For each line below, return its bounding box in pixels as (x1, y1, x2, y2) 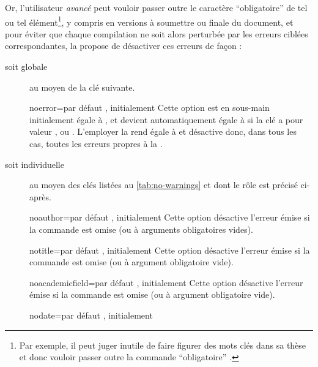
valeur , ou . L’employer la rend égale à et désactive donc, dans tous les (29, 125, 297, 138)
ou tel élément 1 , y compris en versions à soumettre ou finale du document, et (5, 13, 294, 28)
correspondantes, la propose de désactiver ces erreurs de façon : (5, 39, 242, 52)
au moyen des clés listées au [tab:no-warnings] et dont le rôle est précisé (29, 178, 298, 191)
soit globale (5, 60, 48, 73)
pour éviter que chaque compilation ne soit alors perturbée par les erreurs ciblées (5, 27, 308, 40)
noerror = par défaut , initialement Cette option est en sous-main (29, 101, 270, 114)
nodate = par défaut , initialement (29, 308, 153, 321)
